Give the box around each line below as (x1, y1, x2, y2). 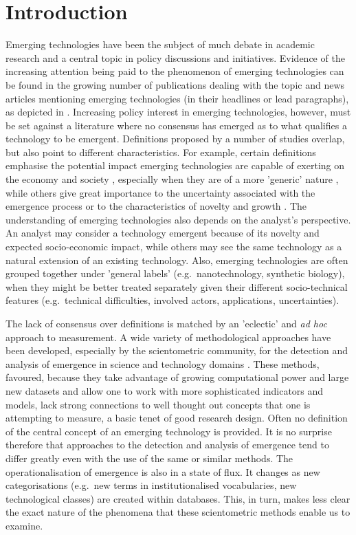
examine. (5, 518, 43, 532)
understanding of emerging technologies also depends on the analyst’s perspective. (5, 212, 351, 226)
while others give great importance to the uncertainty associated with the (5, 185, 315, 199)
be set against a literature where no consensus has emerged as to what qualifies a (5, 118, 347, 132)
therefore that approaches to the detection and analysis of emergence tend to (5, 437, 329, 452)
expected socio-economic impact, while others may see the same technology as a (5, 239, 342, 254)
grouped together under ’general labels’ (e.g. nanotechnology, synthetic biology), (5, 266, 345, 281)
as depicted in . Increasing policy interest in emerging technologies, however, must (5, 105, 351, 119)
